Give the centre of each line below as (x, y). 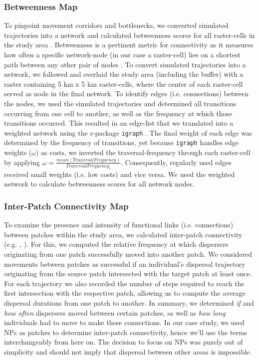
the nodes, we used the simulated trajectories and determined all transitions (120, 103)
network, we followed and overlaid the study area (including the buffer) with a (124, 74)
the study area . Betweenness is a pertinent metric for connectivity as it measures (129, 45)
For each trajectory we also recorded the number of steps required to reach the (124, 283)
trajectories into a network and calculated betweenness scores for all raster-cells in (129, 35)
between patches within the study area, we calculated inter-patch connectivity (123, 234)
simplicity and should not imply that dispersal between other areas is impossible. (128, 351)
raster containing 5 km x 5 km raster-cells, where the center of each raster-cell (124, 84)
